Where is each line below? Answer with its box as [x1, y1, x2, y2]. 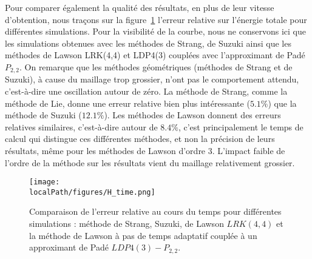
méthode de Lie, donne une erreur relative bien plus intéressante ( [5, 96, 250, 109]
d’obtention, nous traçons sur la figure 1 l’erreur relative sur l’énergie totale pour [5, 13, 307, 25]
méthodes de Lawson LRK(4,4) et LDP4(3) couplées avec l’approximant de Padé [5, 49, 305, 61]
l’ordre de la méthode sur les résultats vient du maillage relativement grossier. [5, 156, 295, 169]
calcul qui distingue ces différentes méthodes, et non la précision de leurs [5, 132, 275, 145]
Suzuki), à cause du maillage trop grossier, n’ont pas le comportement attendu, [5, 73, 299, 86]
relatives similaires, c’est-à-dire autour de [5, 120, 158, 133]
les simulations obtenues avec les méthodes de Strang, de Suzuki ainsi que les [5, 36, 291, 49]
